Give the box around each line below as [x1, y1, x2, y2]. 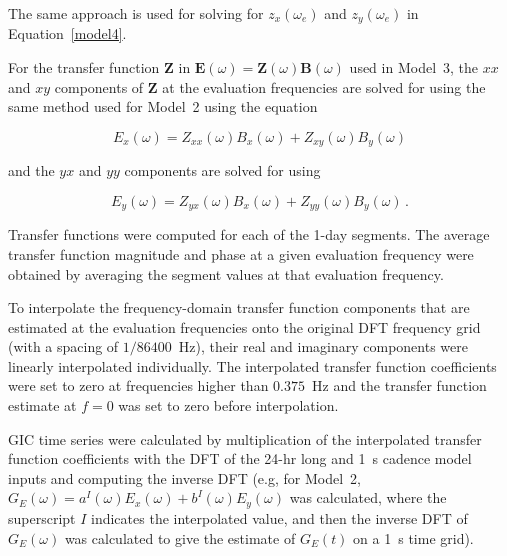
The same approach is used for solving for [8, 3, 264, 23]
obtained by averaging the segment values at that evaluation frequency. [8, 263, 444, 284]
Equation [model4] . [8, 23, 127, 44]
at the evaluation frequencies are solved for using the [162, 76, 486, 97]
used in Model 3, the [349, 57, 479, 78]
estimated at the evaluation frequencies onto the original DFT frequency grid [8, 316, 481, 337]
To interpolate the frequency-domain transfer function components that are [8, 297, 470, 318]
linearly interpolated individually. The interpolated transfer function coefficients [8, 355, 497, 376]
